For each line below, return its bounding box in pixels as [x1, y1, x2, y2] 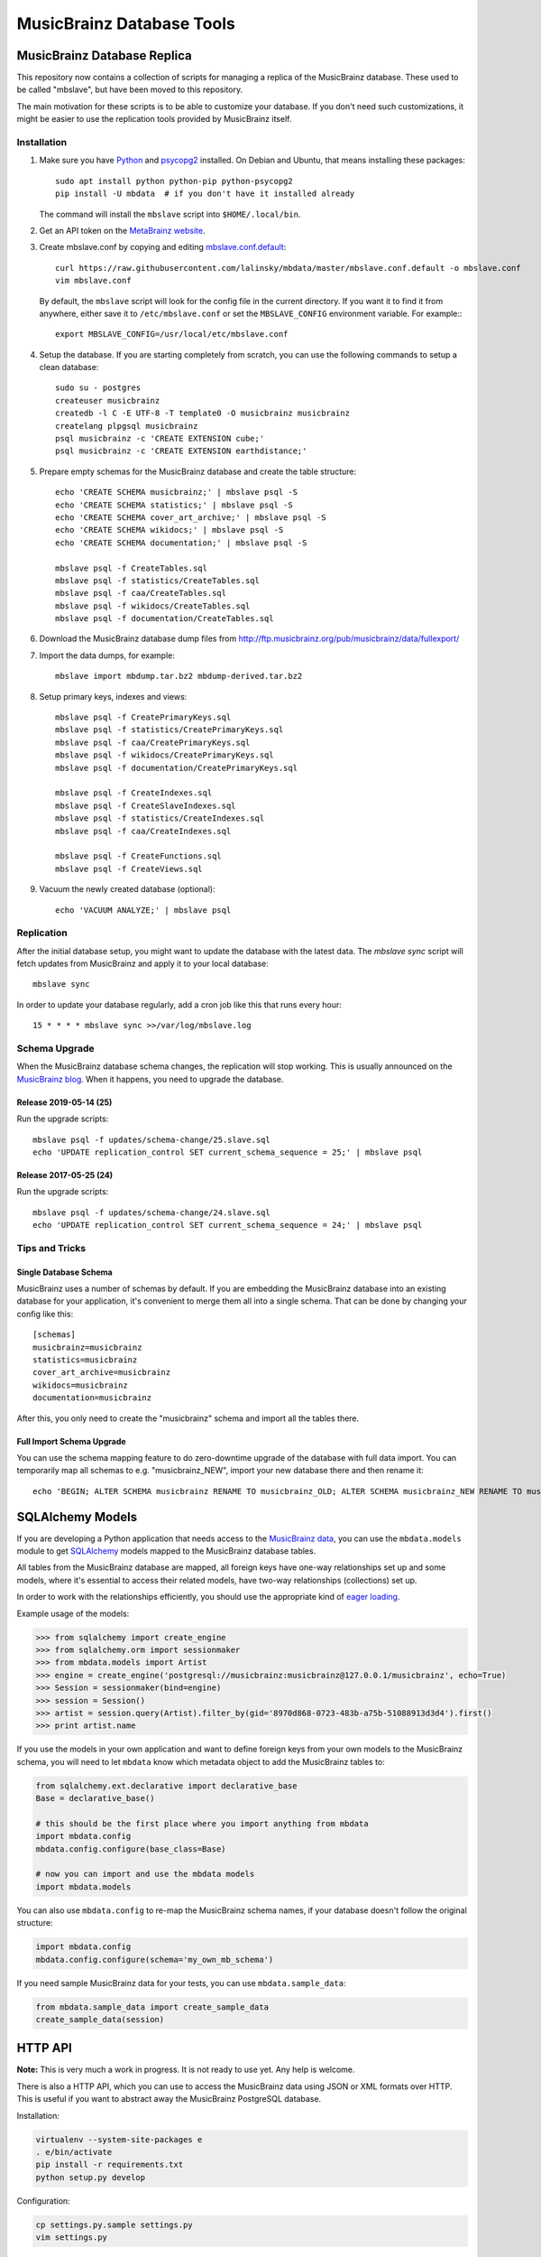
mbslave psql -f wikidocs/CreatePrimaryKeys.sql [55, 750, 274, 760]
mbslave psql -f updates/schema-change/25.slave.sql [32, 1134, 270, 1145]
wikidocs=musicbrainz [32, 1379, 128, 1390]
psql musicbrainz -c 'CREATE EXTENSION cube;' [55, 433, 265, 444]
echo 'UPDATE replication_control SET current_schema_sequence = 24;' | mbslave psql [32, 1220, 423, 1231]
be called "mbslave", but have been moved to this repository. [16, 84, 243, 95]
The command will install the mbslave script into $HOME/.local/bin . [39, 209, 301, 219]
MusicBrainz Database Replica [16, 48, 193, 63]
